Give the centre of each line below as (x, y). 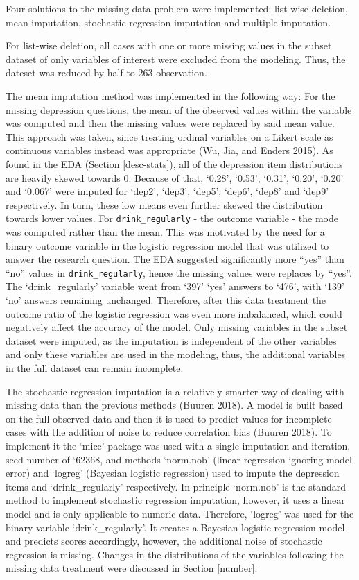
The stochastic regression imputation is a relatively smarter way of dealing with (175, 391)
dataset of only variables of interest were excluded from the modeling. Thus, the (176, 59)
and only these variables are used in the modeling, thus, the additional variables (176, 354)
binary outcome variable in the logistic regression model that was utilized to (167, 245)
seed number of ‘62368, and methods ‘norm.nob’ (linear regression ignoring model (179, 459)
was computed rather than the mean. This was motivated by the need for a (165, 231)
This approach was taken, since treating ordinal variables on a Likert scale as (169, 136)
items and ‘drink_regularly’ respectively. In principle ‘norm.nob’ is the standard (176, 486)
